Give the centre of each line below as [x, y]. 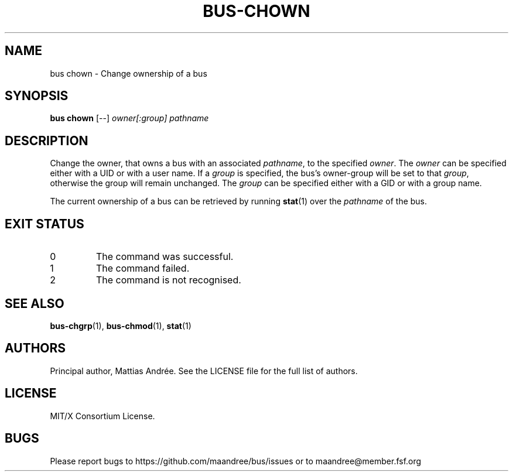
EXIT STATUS [45, 224]
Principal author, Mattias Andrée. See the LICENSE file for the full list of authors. [204, 371]
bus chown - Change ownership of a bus [129, 73]
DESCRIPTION [47, 141]
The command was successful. [165, 257]
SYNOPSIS [37, 96]
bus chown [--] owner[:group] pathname [129, 118]
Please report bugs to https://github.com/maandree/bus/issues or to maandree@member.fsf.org [236, 461]
